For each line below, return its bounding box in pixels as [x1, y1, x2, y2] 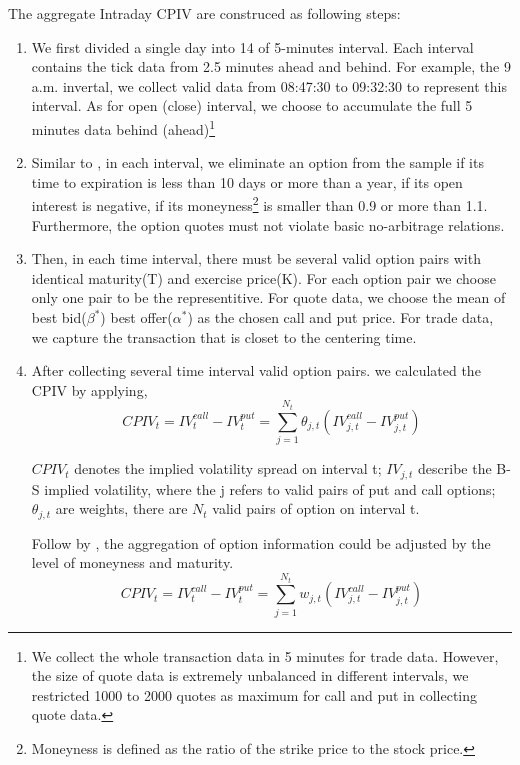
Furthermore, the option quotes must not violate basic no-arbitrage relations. [31, 214, 505, 235]
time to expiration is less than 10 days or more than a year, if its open [31, 171, 463, 192]
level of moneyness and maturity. [31, 552, 234, 573]
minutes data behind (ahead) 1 [31, 115, 216, 139]
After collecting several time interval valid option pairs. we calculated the [31, 360, 481, 381]
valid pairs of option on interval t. [212, 498, 420, 519]
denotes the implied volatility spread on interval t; [74, 458, 382, 479]
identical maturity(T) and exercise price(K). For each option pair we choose [31, 267, 496, 288]
